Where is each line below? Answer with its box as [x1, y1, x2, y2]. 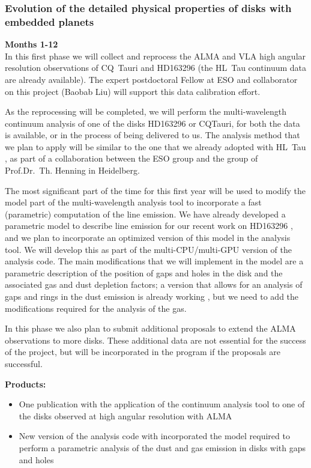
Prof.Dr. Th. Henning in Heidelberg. [5, 164, 140, 177]
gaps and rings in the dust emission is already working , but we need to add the [5, 290, 299, 303]
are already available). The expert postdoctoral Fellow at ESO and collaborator [5, 73, 298, 85]
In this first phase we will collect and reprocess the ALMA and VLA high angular [5, 49, 306, 62]
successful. [5, 357, 43, 369]
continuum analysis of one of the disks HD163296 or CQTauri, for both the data [5, 117, 300, 129]
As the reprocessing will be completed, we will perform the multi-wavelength [5, 105, 286, 118]
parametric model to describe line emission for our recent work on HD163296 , [5, 219, 293, 232]
